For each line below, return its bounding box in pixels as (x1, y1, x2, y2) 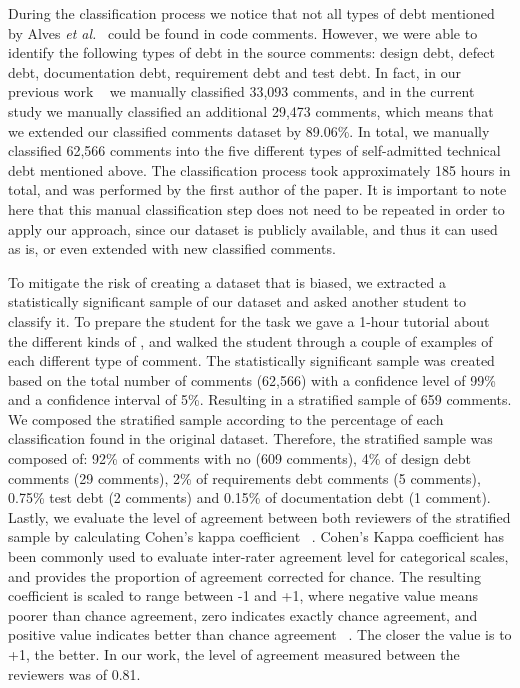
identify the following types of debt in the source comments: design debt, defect (8, 42, 495, 63)
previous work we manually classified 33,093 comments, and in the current (8, 81, 475, 102)
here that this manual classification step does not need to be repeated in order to (8, 198, 505, 219)
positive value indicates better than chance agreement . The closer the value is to (8, 624, 512, 645)
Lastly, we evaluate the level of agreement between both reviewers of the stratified (8, 506, 511, 527)
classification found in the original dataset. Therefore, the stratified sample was (8, 428, 493, 449)
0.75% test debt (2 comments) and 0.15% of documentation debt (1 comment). (8, 487, 491, 508)
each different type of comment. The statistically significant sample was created (8, 350, 495, 371)
